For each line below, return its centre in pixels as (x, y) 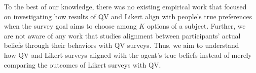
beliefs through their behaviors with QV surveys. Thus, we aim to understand (122, 45)
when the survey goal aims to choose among (70, 26)
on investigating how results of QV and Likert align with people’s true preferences (128, 16)
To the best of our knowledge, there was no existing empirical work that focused (125, 6)
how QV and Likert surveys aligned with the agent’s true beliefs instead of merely (128, 55)
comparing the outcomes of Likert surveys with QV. (83, 64)
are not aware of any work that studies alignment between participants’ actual (122, 35)
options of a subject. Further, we (196, 26)
